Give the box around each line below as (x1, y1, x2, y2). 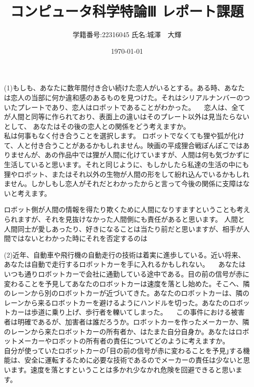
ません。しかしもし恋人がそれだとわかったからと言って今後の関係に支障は (4, 178, 243, 189)
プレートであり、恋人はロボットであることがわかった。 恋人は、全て (17, 102, 245, 112)
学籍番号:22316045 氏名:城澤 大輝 (72, 29, 182, 40)
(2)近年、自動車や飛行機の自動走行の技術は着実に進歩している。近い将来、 (4, 249, 245, 259)
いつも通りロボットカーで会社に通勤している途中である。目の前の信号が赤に (4, 269, 250, 279)
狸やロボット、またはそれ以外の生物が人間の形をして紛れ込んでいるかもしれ (4, 169, 250, 179)
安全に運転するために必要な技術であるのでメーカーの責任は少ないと (24, 355, 243, 365)
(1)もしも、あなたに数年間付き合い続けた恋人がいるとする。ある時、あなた (4, 83, 245, 93)
